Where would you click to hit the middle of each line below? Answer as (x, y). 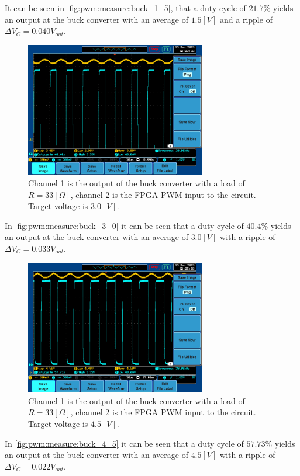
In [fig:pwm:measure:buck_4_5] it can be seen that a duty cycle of (124, 443)
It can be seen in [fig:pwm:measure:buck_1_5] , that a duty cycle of (125, 8)
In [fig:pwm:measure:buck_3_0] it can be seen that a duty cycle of (124, 225)
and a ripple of (246, 19)
